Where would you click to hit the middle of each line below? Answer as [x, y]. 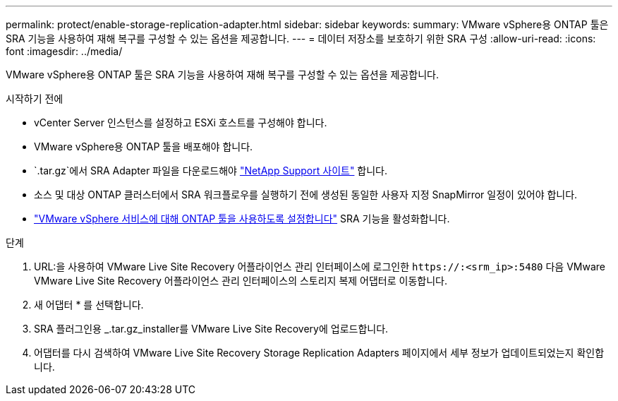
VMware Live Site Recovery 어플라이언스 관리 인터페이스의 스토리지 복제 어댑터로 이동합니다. [241, 281]
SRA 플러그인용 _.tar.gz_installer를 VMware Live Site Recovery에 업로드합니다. [211, 329]
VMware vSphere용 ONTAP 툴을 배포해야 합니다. [144, 146]
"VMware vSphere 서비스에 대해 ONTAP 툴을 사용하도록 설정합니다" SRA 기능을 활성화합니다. [242, 219]
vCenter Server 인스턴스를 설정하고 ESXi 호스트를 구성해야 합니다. [181, 122]
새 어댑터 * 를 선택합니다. [89, 305]
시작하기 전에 [35, 98]
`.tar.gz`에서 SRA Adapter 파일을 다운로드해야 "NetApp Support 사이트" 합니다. [211, 170]
